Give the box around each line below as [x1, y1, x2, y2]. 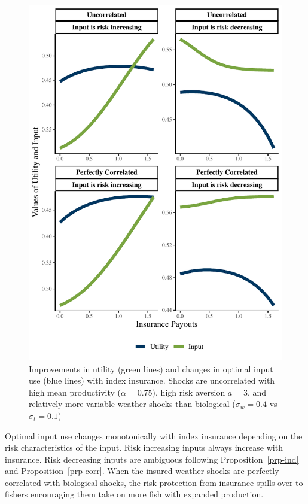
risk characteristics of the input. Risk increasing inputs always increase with [5, 441, 283, 454]
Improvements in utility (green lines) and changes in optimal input [29, 362, 273, 375]
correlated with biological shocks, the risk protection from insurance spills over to [5, 476, 303, 488]
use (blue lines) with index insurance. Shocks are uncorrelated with [29, 374, 275, 387]
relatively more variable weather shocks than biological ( [29, 397, 236, 410]
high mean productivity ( [29, 385, 121, 398]
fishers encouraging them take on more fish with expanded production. [5, 488, 264, 500]
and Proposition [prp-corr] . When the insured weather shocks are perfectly [5, 464, 279, 477]
